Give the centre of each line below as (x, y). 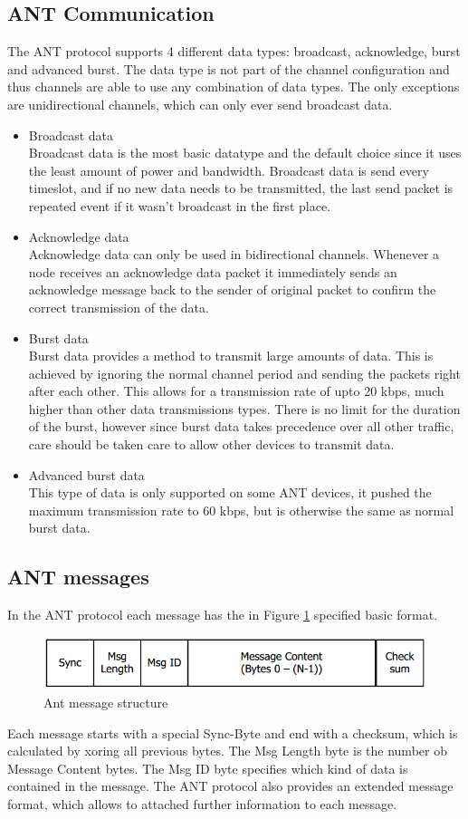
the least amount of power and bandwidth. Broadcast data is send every (229, 170)
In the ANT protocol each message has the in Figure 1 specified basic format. (223, 615)
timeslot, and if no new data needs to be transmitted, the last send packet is (241, 188)
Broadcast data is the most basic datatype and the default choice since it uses (245, 153)
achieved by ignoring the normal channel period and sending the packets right (244, 373)
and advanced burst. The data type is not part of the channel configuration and (229, 68)
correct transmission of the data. (119, 307)
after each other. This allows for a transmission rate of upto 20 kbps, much (236, 391)
